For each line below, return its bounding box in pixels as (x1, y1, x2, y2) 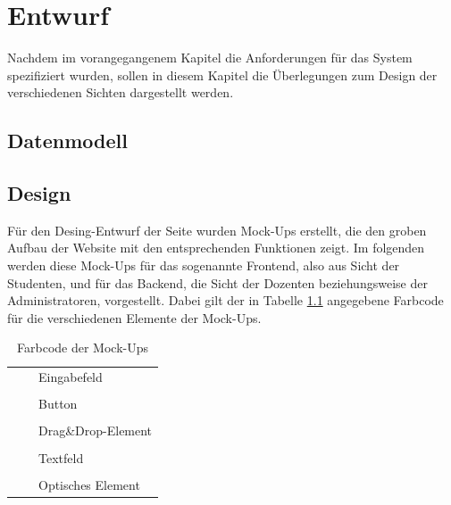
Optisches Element (38, 475, 140, 493)
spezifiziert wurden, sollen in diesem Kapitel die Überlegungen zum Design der (7, 65, 438, 84)
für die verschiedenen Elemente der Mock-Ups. (7, 308, 262, 327)
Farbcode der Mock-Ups (17, 338, 149, 357)
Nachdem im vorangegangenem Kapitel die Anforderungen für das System (7, 48, 413, 67)
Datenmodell (7, 127, 128, 154)
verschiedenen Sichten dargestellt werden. (7, 83, 234, 102)
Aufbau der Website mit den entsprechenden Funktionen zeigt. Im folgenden (7, 238, 425, 257)
